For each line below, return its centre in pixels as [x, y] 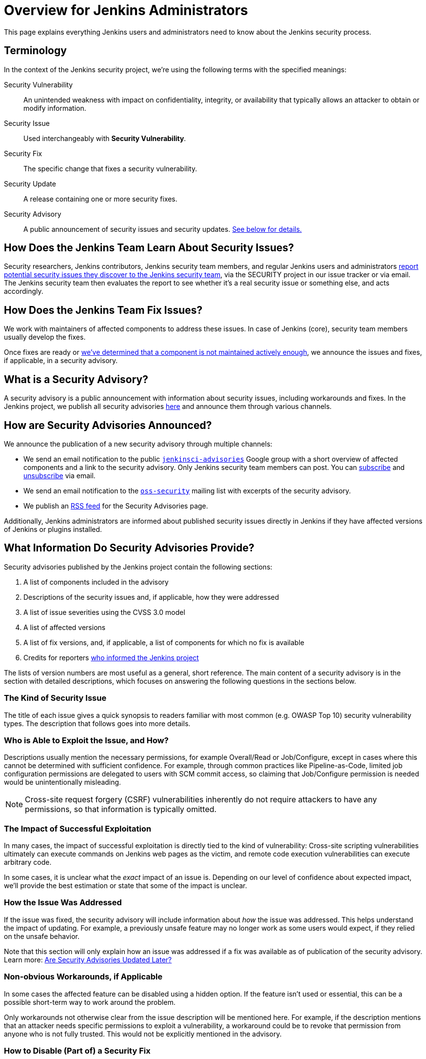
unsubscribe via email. [59, 475]
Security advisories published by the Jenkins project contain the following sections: [138, 567]
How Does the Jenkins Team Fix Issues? [103, 310]
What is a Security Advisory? [76, 379]
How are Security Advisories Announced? [108, 425]
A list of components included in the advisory [96, 582]
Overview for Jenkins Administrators [126, 10]
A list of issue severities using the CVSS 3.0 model [104, 612]
